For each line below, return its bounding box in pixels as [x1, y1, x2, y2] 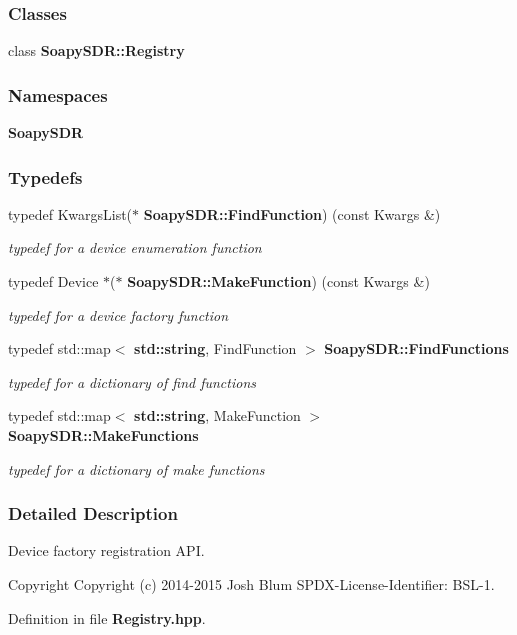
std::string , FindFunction [134, 338, 297, 359]
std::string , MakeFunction [134, 405, 301, 426]
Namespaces [8, 82, 108, 107]
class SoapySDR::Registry [8, 40, 185, 61]
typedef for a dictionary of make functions [8, 458, 265, 479]
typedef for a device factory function [8, 304, 229, 325]
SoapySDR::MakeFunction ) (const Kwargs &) [127, 271, 430, 292]
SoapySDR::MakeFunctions [8, 425, 199, 445]
